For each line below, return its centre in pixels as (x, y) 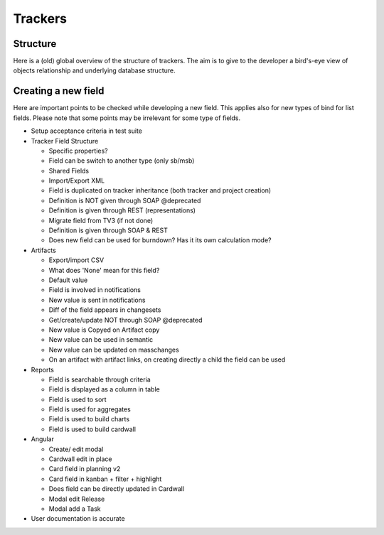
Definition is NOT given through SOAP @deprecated (125, 200)
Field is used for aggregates (90, 409)
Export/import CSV (76, 260)
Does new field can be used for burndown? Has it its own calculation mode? (160, 240)
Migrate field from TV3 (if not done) (101, 220)
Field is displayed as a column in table (104, 389)
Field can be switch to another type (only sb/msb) (122, 161)
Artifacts (43, 250)
